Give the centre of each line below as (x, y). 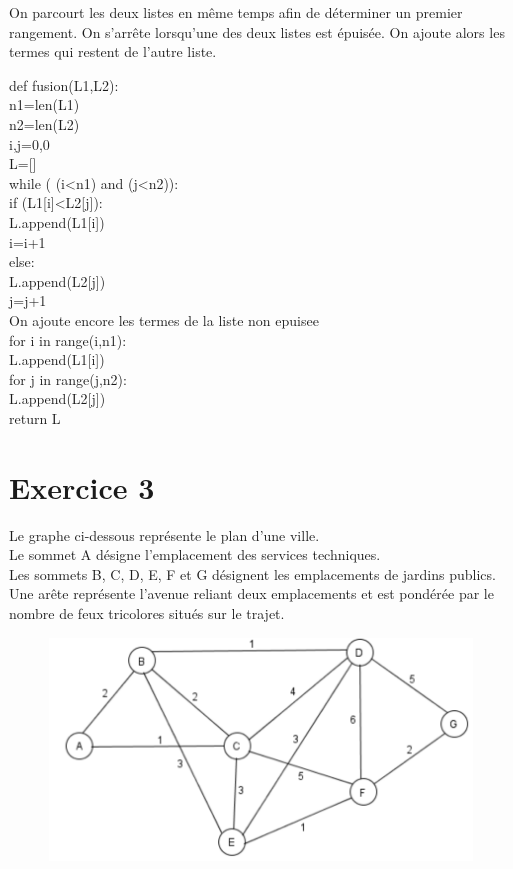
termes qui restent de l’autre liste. (113, 51)
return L (35, 417)
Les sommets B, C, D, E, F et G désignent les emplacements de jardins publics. (252, 573)
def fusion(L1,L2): (64, 84)
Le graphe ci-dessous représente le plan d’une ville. (164, 534)
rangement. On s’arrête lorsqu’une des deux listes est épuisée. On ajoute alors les (257, 31)
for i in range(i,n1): (68, 339)
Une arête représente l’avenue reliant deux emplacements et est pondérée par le (251, 593)
